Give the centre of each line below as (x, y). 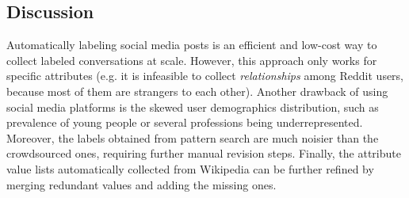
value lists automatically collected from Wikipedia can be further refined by (190, 168)
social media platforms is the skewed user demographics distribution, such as (193, 107)
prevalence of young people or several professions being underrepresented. (185, 122)
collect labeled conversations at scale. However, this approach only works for (192, 60)
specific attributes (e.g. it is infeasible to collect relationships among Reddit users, (205, 76)
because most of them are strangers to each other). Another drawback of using (197, 91)
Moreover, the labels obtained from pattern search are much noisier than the (193, 137)
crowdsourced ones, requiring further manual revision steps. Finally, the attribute (204, 153)
